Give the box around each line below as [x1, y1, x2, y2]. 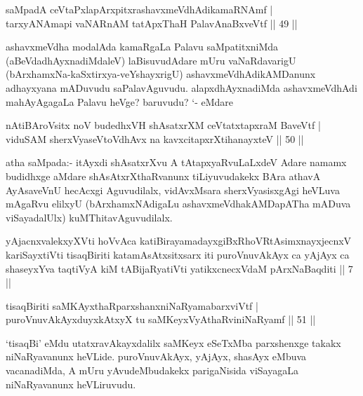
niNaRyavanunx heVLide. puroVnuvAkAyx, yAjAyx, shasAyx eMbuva [6, 349, 307, 364]
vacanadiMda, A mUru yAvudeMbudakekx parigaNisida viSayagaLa [6, 363, 298, 378]
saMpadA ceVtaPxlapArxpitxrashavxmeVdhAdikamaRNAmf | [6, 2, 273, 16]
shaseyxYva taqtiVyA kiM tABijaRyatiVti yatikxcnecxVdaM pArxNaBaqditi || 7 [6, 261, 353, 275]
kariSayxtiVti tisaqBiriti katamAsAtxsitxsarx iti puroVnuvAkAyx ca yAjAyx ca [6, 247, 350, 261]
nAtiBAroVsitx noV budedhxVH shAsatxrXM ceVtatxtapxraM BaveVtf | [6, 118, 321, 132]
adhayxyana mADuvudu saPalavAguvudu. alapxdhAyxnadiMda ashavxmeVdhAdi [6, 80, 357, 95]
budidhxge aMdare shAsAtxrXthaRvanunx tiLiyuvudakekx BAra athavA [6, 168, 321, 183]
